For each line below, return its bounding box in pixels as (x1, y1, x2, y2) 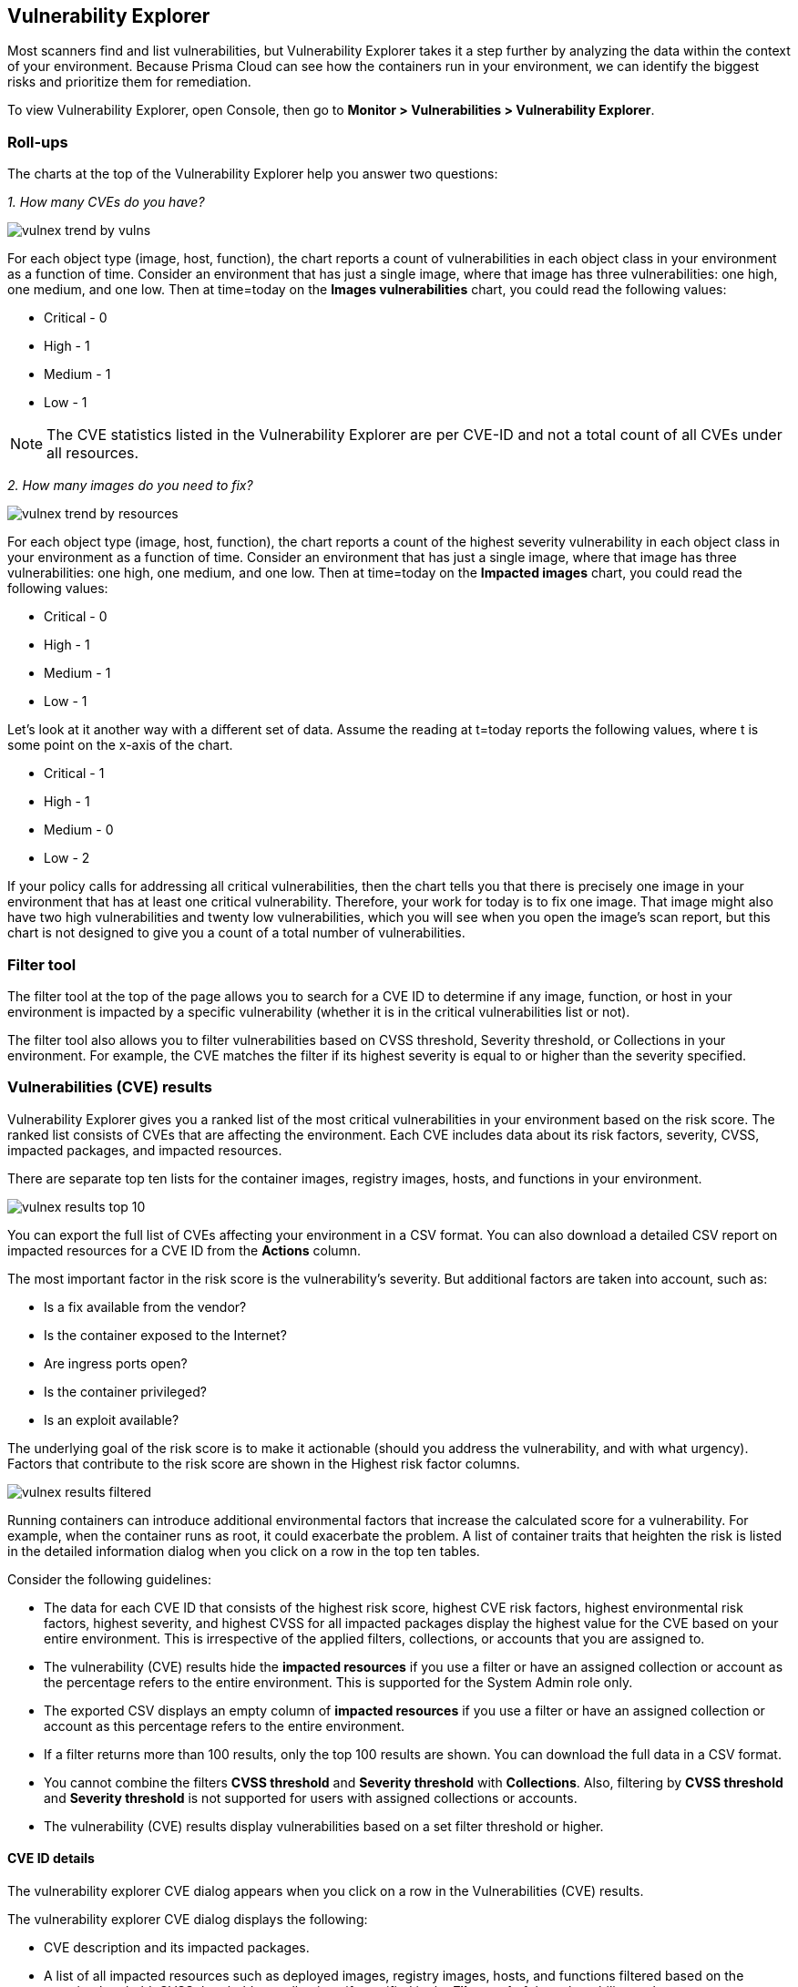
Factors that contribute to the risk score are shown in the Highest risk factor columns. (7, 1455, 520, 1471)
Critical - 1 (44, 765, 105, 782)
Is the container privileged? (44, 1383, 207, 1399)
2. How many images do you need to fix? (7, 477, 253, 494)
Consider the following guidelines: (7, 1571, 211, 1587)
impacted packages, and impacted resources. (7, 1142, 282, 1158)
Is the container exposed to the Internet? (44, 1326, 287, 1343)
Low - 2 (44, 850, 90, 866)
